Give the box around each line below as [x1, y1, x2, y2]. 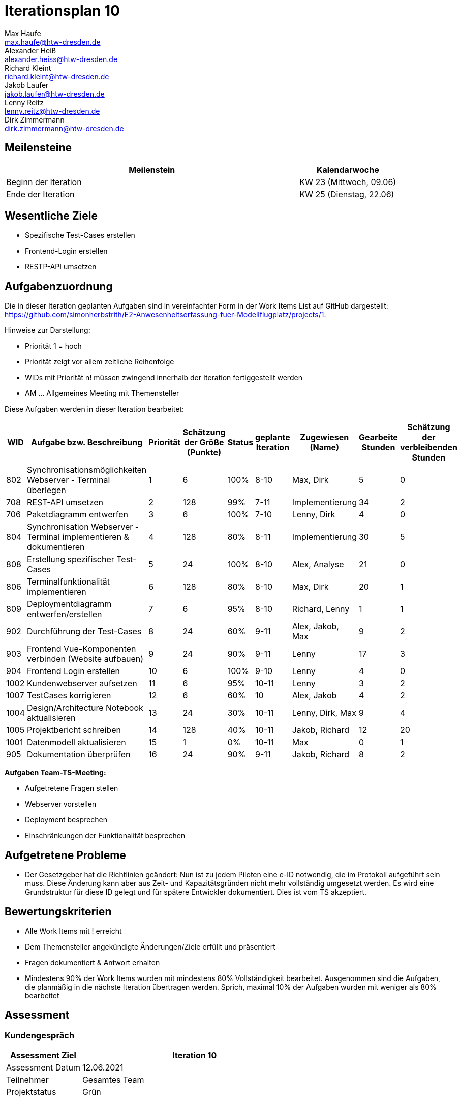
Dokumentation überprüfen [27, 749, 131, 760]
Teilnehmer [6, 1075, 49, 1085]
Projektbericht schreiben [27, 725, 121, 736]
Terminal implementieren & [27, 532, 129, 542]
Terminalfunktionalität [27, 576, 110, 587]
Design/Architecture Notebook [27, 702, 143, 713]
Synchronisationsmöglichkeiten [27, 465, 147, 475]
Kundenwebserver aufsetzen [27, 678, 137, 689]
